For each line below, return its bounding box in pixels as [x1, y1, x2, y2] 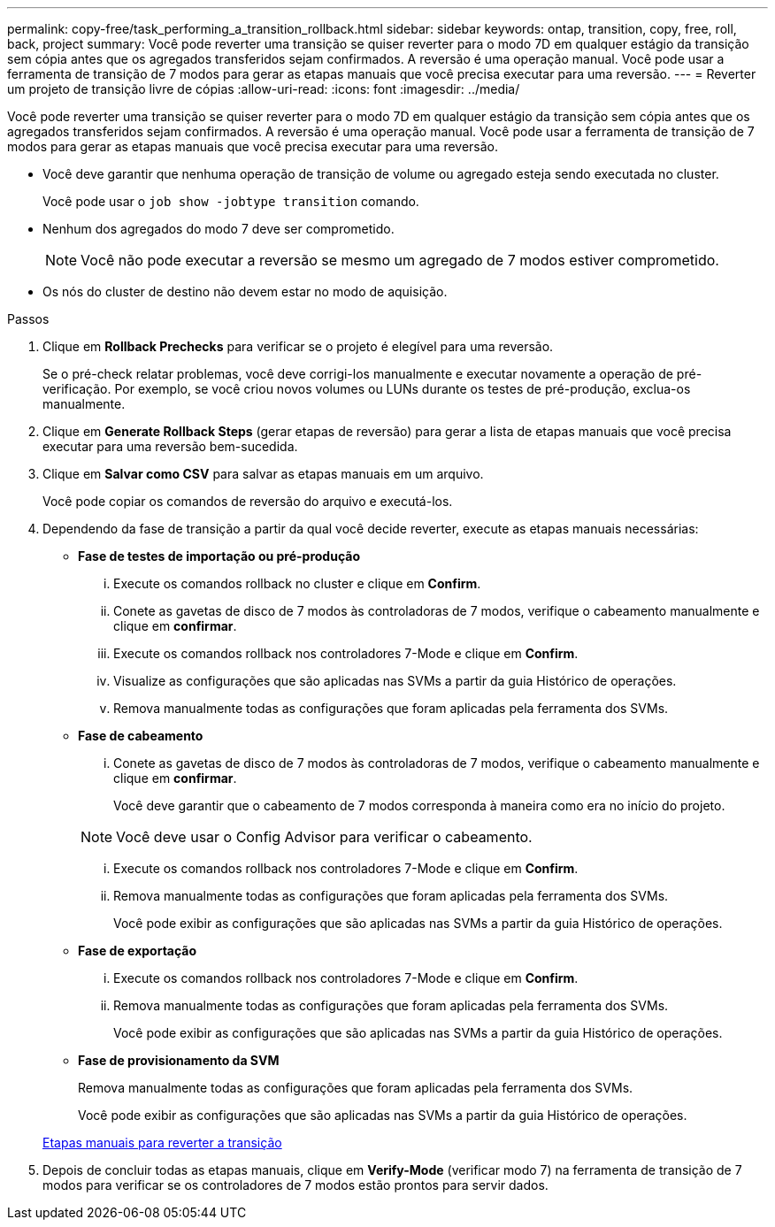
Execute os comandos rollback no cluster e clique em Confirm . [113, 576, 481, 591]
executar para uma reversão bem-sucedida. [42, 439, 298, 454]
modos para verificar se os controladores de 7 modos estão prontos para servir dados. [42, 1177, 549, 1192]
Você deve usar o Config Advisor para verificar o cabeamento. [116, 828, 533, 846]
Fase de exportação [78, 943, 197, 958]
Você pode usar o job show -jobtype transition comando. [42, 194, 419, 209]
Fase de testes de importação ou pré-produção [78, 548, 360, 564]
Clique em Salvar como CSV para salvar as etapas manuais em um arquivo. [42, 466, 484, 481]
